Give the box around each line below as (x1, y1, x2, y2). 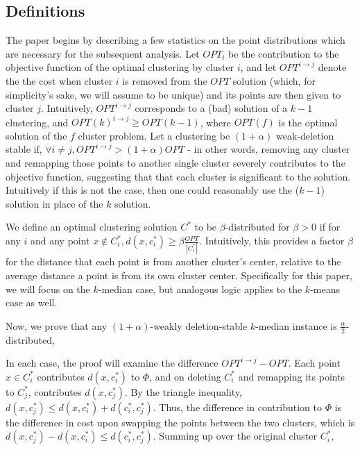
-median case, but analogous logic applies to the (98, 281, 302, 296)
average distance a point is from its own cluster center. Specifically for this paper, (6, 267, 352, 282)
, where (200, 115, 231, 129)
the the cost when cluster (6, 73, 113, 87)
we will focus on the (6, 281, 90, 296)
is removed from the (122, 73, 207, 87)
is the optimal (278, 115, 338, 129)
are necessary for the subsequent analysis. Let (6, 46, 200, 60)
